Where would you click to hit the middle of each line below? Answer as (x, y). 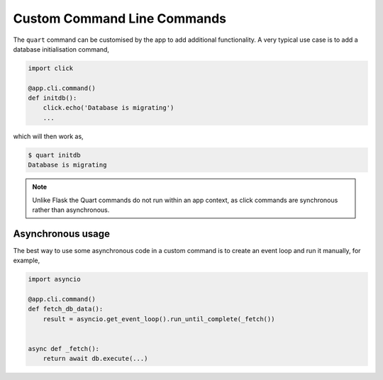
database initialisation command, (61, 49)
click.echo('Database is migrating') (109, 108)
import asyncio (54, 279)
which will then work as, (49, 136)
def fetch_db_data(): (66, 309)
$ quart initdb (54, 155)
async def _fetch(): (63, 349)
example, (27, 261)
